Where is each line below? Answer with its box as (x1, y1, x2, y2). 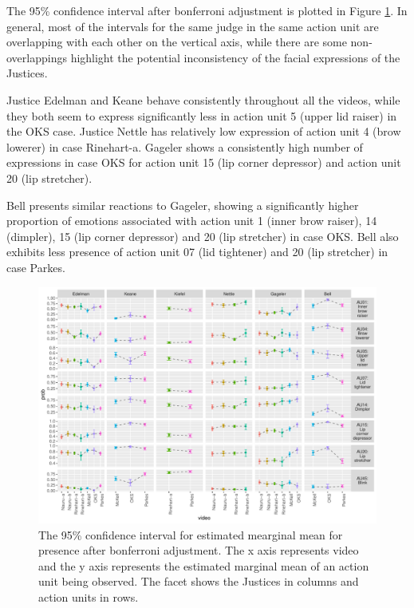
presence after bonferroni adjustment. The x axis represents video (38, 542, 359, 559)
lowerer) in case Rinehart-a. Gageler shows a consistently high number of (6, 138, 363, 155)
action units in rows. (38, 588, 139, 605)
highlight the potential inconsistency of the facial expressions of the (70, 49, 400, 65)
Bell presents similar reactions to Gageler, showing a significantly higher (6, 196, 359, 213)
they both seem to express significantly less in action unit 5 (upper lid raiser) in (6, 107, 397, 124)
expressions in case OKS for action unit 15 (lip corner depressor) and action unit (6, 154, 401, 171)
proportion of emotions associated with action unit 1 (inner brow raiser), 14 (6, 212, 377, 229)
